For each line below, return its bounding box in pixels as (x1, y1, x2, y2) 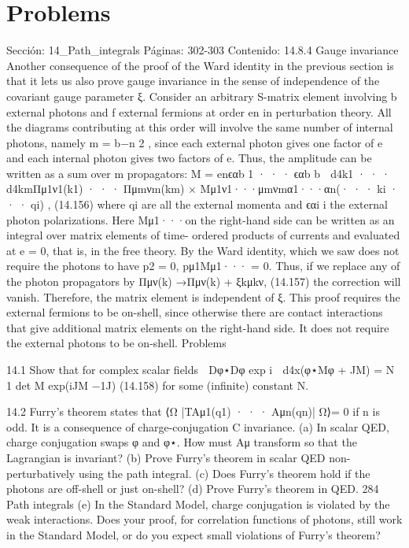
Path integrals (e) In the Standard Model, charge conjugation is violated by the (6, 495, 390, 512)
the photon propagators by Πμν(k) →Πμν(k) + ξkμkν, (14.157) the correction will (6, 273, 401, 290)
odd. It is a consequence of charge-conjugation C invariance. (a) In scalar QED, (6, 418, 389, 435)
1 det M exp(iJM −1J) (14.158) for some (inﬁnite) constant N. (6, 376, 309, 393)
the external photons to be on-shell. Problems (6, 335, 227, 351)
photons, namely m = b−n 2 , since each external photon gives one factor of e (6, 134, 383, 150)
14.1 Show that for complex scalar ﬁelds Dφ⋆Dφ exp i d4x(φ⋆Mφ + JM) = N (6, 361, 395, 377)
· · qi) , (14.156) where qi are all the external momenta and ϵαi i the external (6, 196, 388, 213)
